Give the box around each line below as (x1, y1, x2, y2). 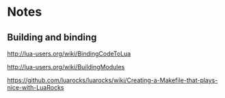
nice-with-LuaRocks (7, 84, 64, 91)
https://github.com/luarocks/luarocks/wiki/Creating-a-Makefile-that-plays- (7, 76, 218, 84)
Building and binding (7, 32, 97, 43)
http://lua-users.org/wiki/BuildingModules (7, 63, 125, 71)
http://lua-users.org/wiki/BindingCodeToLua (7, 49, 131, 58)
